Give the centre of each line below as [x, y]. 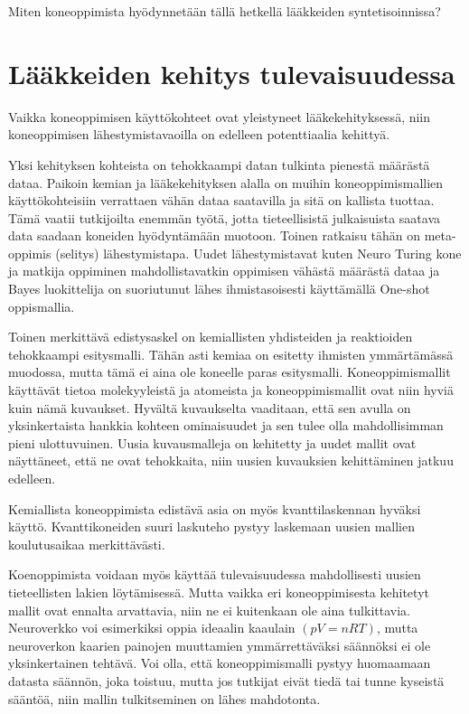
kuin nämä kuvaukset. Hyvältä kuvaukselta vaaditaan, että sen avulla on [210, 407]
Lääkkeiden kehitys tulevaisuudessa [232, 73]
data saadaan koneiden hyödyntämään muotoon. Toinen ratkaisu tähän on [215, 235]
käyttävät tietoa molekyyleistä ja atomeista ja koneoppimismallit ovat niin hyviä [231, 390]
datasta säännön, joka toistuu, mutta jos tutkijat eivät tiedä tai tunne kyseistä [226, 680]
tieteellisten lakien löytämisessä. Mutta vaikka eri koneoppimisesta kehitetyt [219, 592]
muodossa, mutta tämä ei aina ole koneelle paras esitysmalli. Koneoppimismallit [230, 372]
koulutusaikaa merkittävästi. [87, 544]
